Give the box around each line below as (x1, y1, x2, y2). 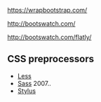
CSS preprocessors (7, 53, 95, 65)
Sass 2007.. (17, 79, 51, 87)
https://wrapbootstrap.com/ (7, 6, 88, 14)
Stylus (17, 87, 36, 95)
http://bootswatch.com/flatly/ (7, 33, 92, 41)
